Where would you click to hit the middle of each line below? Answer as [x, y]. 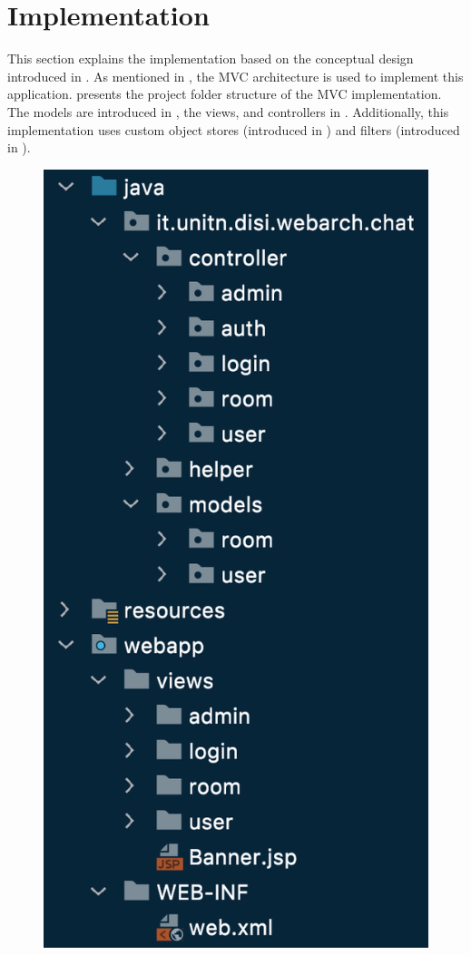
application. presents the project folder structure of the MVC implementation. [225, 94]
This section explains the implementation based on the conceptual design [211, 58]
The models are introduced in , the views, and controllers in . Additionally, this [228, 111]
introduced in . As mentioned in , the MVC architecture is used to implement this [235, 76]
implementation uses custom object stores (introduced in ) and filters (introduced [234, 129]
